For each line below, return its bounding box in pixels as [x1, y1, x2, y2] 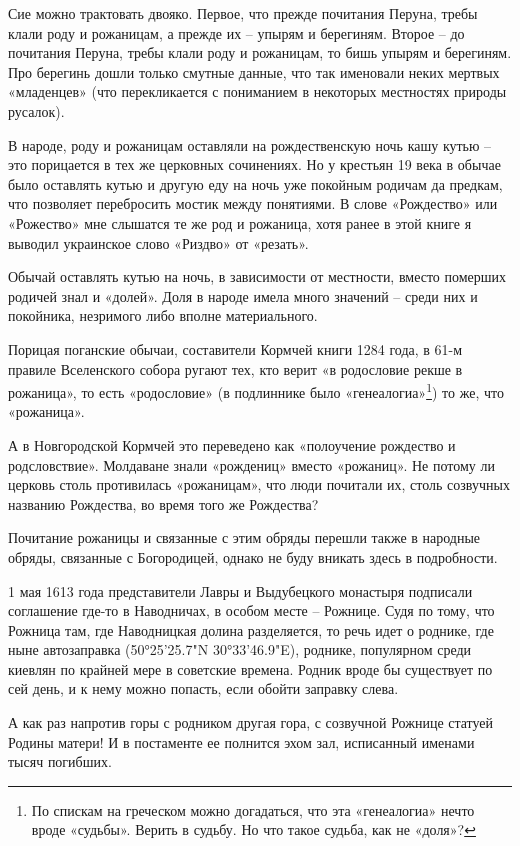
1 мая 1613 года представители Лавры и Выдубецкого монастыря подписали [8, 580, 473, 601]
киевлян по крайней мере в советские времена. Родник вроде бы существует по [8, 658, 493, 679]
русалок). [8, 100, 65, 121]
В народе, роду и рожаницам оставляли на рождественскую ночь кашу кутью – [8, 134, 492, 155]
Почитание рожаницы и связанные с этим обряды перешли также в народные [8, 527, 481, 548]
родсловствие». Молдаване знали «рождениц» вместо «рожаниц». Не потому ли [8, 454, 495, 475]
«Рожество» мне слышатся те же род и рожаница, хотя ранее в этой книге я [8, 212, 472, 233]
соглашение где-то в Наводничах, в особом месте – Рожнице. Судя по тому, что [8, 600, 495, 621]
